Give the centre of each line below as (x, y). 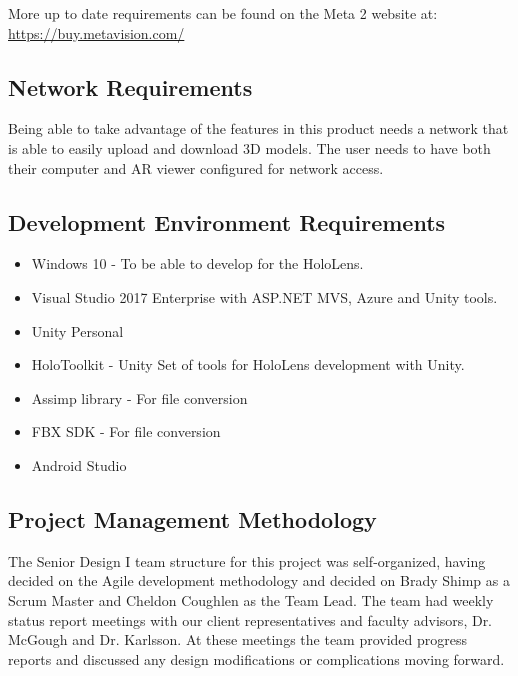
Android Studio (79, 464)
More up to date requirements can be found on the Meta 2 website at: (223, 13)
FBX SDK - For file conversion (126, 431)
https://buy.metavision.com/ (96, 32)
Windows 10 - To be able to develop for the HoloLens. (197, 263)
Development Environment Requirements (227, 221)
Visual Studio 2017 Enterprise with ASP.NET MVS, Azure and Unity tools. (264, 296)
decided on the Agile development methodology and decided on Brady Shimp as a (259, 580)
